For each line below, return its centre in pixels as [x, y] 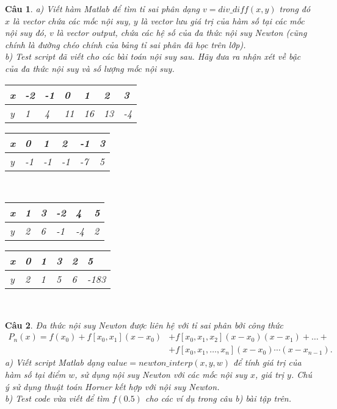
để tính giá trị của [267, 362]
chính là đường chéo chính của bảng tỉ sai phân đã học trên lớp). [125, 44]
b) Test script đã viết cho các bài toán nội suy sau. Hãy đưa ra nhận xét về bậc [153, 56]
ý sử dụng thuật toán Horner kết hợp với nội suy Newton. [112, 386]
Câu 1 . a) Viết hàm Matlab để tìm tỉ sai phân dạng [102, 9]
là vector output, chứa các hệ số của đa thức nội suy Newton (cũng [182, 33]
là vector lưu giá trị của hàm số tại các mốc [223, 20]
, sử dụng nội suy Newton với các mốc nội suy [161, 374]
